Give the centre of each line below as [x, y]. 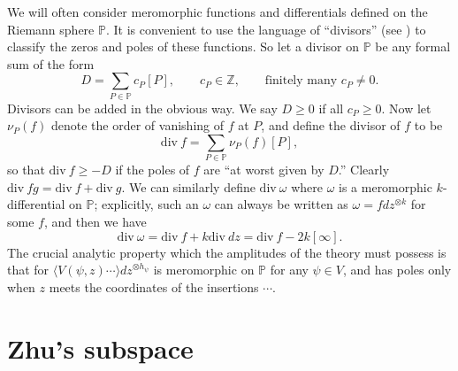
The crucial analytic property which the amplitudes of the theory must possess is [227, 252]
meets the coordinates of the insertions [154, 286]
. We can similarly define [188, 186]
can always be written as [281, 204]
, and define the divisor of [331, 125]
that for [28, 270]
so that [26, 170]
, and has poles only [397, 270]
